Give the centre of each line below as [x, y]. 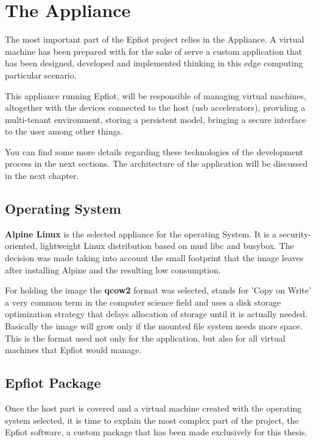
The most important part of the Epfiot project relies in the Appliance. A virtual [155, 39]
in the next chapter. [42, 176]
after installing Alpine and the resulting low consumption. [113, 269]
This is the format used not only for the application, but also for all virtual [145, 338]
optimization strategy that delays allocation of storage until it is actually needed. [156, 314]
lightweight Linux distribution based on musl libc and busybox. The [167, 246]
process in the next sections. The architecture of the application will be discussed [156, 163]
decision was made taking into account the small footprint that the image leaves [154, 258]
